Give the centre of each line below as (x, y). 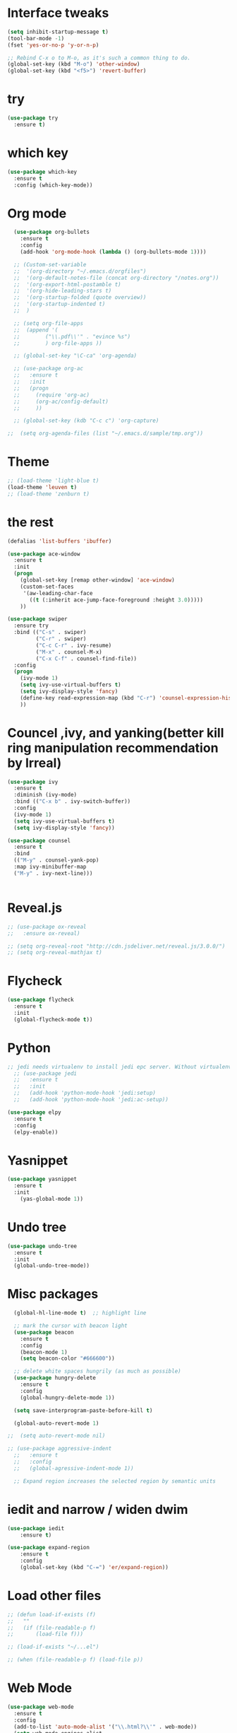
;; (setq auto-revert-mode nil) (56, 1436)
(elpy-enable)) (36, 1132)
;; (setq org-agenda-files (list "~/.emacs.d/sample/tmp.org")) (105, 434)
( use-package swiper (38, 619)
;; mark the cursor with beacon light (71, 1326)
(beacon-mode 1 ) (44, 1352)
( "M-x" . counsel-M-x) (69, 652)
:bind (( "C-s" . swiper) (50, 633)
